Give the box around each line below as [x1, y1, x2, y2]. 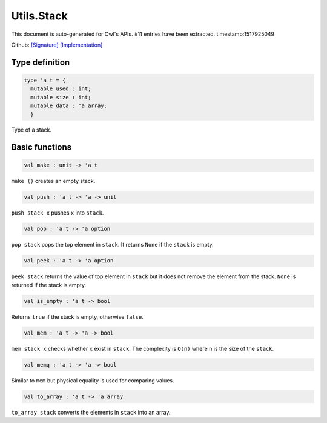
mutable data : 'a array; [30, 102, 107, 109]
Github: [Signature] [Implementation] [11, 41, 103, 48]
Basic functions [11, 142, 72, 153]
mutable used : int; [30, 85, 91, 92]
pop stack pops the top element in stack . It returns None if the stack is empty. [11, 241, 214, 248]
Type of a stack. [11, 126, 51, 133]
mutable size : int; [30, 94, 91, 101]
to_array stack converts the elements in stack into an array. [11, 408, 171, 416]
